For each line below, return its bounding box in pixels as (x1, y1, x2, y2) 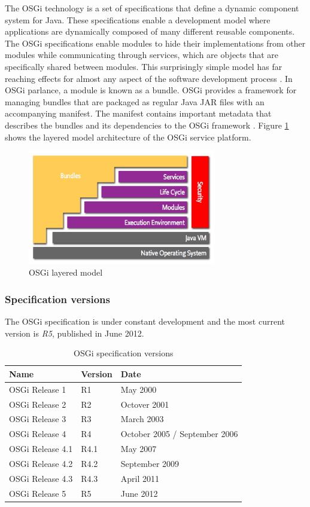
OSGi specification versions (74, 347, 174, 359)
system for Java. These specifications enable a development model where (5, 13, 271, 26)
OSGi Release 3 (9, 413, 66, 425)
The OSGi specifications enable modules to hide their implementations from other (5, 36, 306, 49)
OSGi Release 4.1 (9, 442, 73, 455)
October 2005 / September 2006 (120, 427, 238, 440)
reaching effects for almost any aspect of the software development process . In (5, 72, 293, 84)
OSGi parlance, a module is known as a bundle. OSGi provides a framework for (5, 84, 297, 96)
